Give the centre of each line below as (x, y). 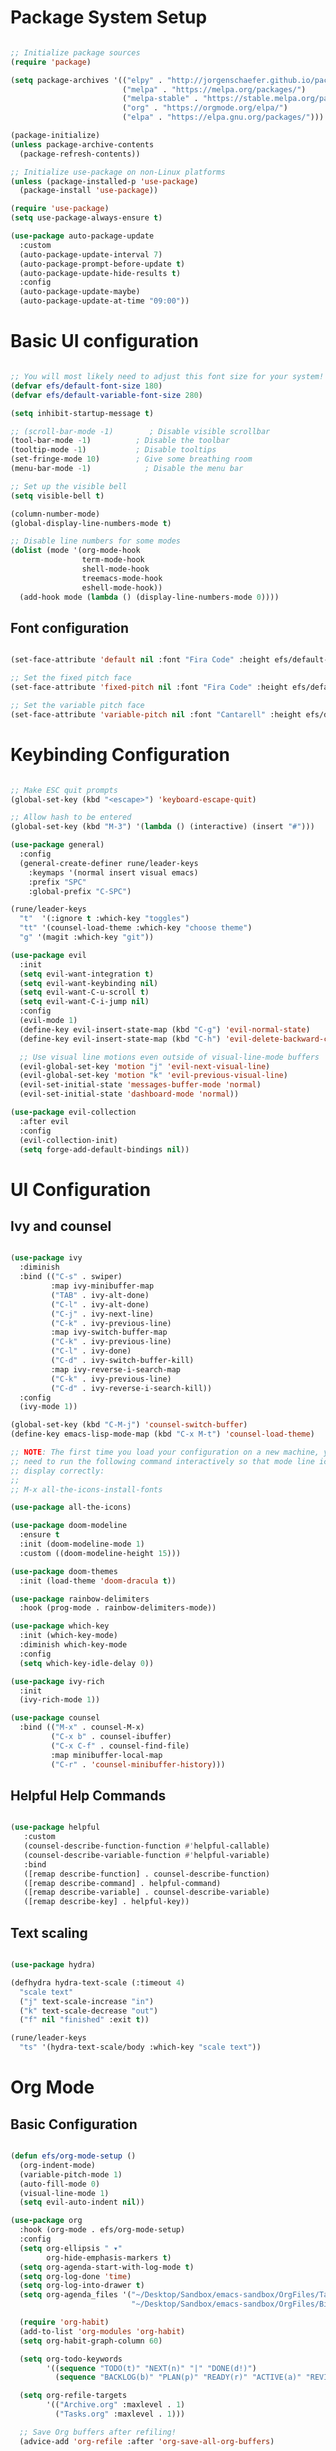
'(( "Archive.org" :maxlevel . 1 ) (116, 2405)
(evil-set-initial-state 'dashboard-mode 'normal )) (129, 1094)
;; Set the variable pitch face (77, 705)
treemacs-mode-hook (122, 578)
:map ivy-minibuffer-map (102, 1286)
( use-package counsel (55, 1718)
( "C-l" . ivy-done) (91, 1351)
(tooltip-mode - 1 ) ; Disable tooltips (113, 450)
